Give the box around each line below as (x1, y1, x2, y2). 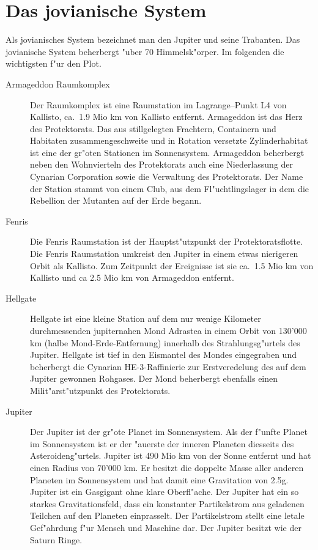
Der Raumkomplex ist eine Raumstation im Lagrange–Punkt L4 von (30, 98, 287, 111)
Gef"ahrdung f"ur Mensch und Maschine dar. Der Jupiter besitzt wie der (30, 521, 301, 533)
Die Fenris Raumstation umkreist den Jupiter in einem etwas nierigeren (30, 247, 298, 260)
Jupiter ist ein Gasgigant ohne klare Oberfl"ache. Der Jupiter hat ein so (30, 485, 299, 498)
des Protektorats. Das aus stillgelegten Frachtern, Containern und (30, 122, 276, 135)
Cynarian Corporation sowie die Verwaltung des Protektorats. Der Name (30, 170, 303, 183)
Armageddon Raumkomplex (6, 77, 110, 90)
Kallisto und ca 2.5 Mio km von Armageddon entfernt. (30, 271, 234, 284)
